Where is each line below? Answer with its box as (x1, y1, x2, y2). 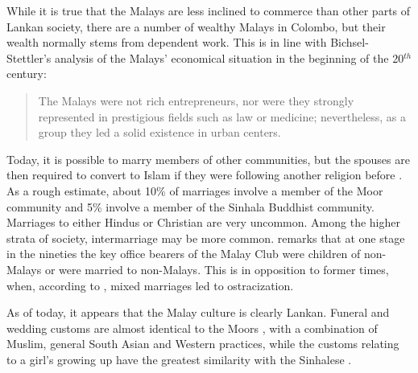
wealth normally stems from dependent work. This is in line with (6, 34, 327, 51)
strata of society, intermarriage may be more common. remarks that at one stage (6, 229, 405, 246)
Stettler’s (6, 49, 52, 66)
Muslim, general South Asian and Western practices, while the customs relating (6, 335, 399, 352)
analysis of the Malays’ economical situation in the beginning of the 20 (55, 49, 404, 66)
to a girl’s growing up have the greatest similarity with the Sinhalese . (6, 350, 352, 367)
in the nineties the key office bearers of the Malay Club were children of (6, 245, 361, 262)
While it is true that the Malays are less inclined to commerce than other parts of (6, 2, 411, 18)
